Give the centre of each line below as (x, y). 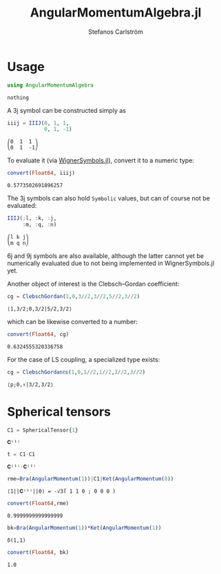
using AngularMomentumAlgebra (51, 85)
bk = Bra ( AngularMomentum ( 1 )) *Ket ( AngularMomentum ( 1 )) (84, 528)
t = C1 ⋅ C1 (21, 455)
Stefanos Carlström (116, 32)
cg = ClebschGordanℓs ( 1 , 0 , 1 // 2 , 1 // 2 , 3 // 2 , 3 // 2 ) (76, 372)
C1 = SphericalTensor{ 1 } (43, 430)
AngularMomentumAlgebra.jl (116, 13)
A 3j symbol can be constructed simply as (66, 110)
